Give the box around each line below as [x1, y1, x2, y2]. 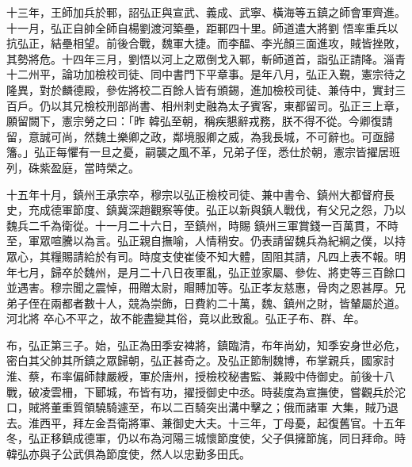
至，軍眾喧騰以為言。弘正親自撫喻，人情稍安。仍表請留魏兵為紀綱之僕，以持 [6, 232, 406, 249]
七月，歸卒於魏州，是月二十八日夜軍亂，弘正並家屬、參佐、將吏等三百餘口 [17, 263, 406, 280]
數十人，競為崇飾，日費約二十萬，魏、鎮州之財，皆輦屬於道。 [83, 294, 406, 311]
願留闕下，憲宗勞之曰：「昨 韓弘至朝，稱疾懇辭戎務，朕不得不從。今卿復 [6, 113, 382, 129]
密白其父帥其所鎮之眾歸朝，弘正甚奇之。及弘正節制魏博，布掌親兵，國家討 [6, 352, 395, 369]
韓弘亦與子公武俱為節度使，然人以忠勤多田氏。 [6, 446, 250, 462]
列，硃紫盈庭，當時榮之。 [6, 159, 139, 175]
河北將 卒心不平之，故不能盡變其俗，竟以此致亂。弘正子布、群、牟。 [6, 310, 365, 327]
